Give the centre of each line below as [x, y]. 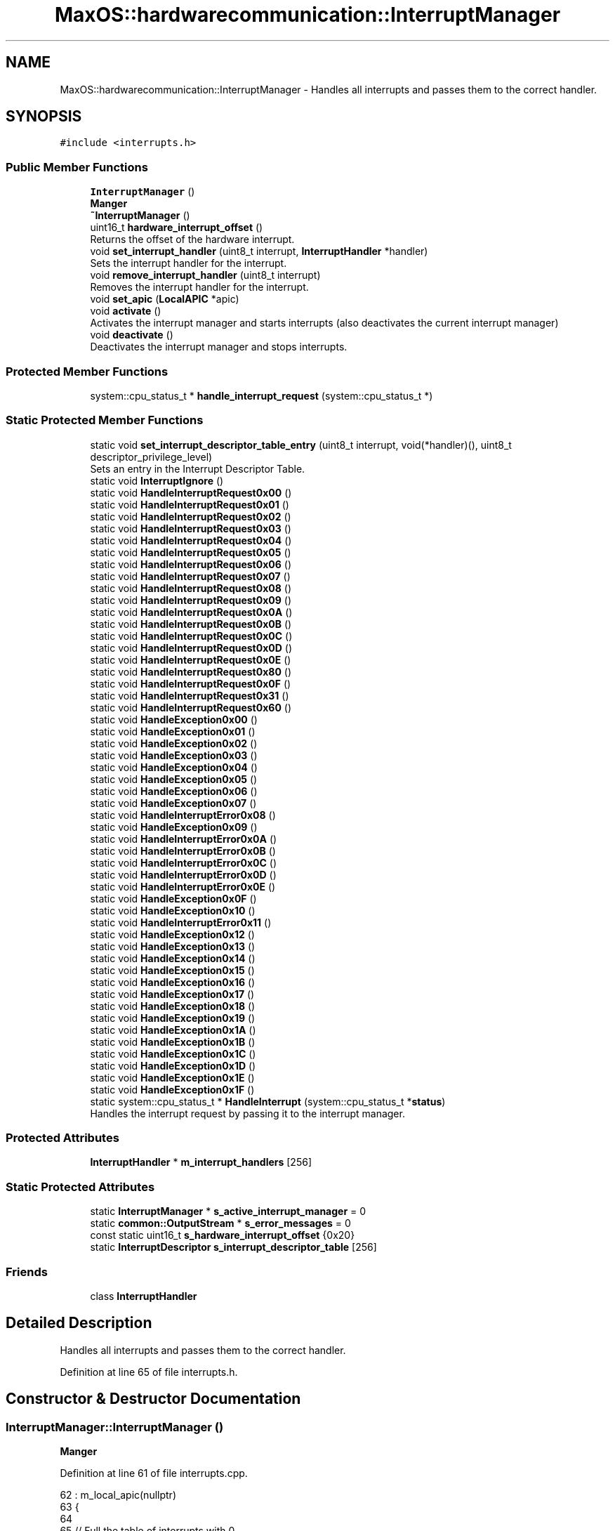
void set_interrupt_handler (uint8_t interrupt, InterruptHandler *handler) [259, 251]
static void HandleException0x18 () [173, 1006]
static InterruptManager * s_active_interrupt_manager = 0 [228, 1211]
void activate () [126, 311]
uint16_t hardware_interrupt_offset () [177, 228]
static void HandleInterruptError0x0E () [183, 886]
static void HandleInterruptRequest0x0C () [191, 636]
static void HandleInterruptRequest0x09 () [191, 600]
